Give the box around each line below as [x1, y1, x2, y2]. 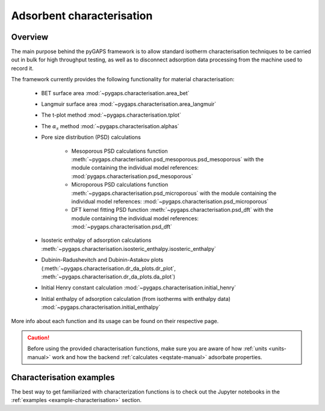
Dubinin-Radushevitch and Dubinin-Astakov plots [41, 256, 164, 264]
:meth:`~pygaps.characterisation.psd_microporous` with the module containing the [71, 190, 277, 197]
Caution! [27, 334, 50, 341]
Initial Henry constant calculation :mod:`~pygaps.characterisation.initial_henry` [41, 284, 237, 291]
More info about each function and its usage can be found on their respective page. [11, 317, 219, 324]
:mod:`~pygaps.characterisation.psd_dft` [71, 223, 173, 230]
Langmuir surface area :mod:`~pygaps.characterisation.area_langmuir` [41, 100, 217, 108]
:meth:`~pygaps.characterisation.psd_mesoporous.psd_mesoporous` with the [71, 155, 264, 162]
